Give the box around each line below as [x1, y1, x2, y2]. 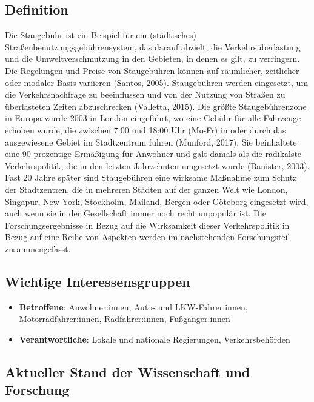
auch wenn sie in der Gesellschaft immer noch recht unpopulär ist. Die [5, 207, 266, 219]
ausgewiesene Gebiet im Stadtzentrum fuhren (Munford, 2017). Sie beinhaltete [5, 135, 297, 148]
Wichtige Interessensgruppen [5, 272, 190, 290]
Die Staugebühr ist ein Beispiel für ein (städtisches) [5, 28, 196, 41]
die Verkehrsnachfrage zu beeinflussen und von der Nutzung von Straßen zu [5, 88, 286, 101]
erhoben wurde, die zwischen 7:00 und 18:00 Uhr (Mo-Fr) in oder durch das [5, 123, 286, 136]
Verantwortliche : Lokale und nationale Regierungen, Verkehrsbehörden [19, 332, 290, 345]
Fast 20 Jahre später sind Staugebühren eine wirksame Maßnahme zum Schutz [5, 171, 297, 184]
